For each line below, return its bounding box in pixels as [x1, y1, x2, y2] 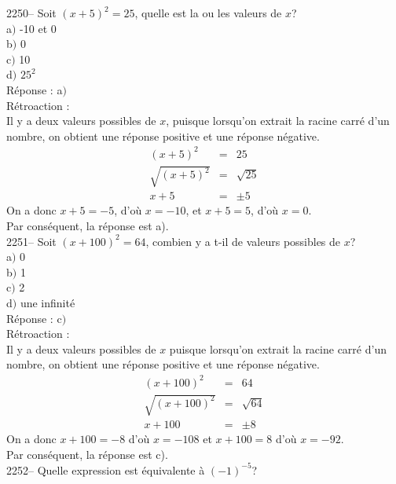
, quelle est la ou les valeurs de [134, 5, 282, 20]
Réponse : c [6, 310, 62, 326]
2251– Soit [6, 233, 57, 249]
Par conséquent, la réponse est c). [6, 445, 168, 462]
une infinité [20, 295, 75, 311]
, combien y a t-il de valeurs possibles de [145, 233, 341, 249]
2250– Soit [6, 5, 57, 20]
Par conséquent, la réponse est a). [6, 218, 169, 234]
